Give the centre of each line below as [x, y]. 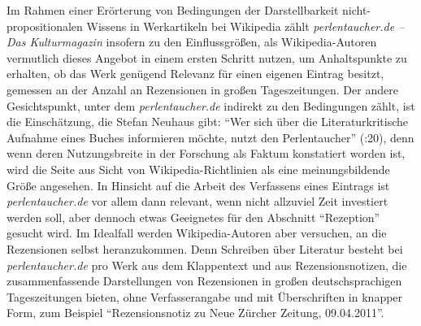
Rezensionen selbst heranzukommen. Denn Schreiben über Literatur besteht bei [205, 248]
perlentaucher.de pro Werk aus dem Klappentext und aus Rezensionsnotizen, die [207, 265]
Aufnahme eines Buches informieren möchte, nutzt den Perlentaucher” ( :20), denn [210, 137]
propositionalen [45, 26]
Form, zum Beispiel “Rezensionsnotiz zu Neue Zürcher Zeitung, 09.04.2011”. [195, 313]
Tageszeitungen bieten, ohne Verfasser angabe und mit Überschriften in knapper [205, 296]
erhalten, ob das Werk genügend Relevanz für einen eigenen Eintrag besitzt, [195, 74]
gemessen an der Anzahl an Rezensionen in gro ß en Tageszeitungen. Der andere [202, 89]
